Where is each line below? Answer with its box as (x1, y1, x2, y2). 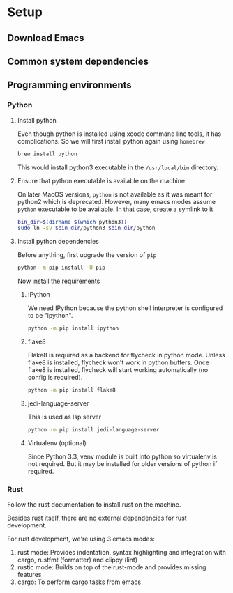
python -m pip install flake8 (27, 387, 116, 394)
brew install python (17, 151, 77, 157)
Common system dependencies (7, 55, 149, 67)
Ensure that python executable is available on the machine (17, 176, 186, 185)
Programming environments (7, 79, 133, 91)
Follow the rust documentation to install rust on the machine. (7, 500, 181, 509)
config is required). (27, 373, 83, 382)
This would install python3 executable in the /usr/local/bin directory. (17, 163, 219, 171)
